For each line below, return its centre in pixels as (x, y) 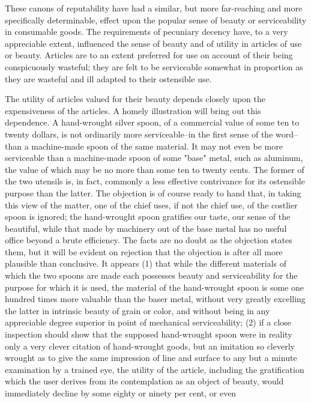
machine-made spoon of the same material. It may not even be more (157, 146)
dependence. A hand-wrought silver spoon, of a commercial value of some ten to (152, 122)
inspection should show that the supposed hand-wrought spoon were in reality (149, 334)
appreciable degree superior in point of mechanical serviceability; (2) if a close (148, 322)
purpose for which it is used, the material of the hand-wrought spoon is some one (155, 287)
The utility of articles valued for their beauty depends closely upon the (135, 99)
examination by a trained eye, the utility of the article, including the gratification (155, 369)
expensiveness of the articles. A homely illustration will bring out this (133, 110)
